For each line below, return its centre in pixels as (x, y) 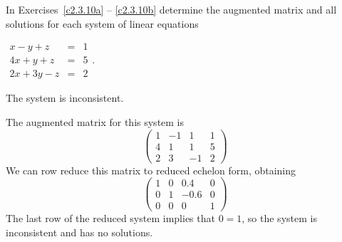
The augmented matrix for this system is (95, 121)
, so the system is (279, 218)
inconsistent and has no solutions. (79, 232)
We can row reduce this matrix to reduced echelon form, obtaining (151, 170)
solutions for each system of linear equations (102, 23)
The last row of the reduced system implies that (110, 218)
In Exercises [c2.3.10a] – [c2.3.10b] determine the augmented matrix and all (171, 9)
